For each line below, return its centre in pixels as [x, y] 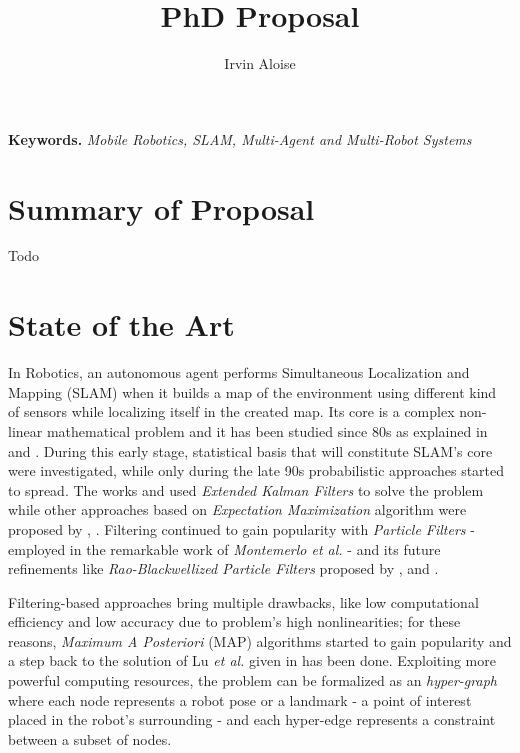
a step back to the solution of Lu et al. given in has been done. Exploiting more [252, 660]
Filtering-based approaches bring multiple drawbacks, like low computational [243, 601]
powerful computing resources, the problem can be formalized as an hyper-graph [252, 680]
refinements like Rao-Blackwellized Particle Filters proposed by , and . [223, 568]
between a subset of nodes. [90, 738]
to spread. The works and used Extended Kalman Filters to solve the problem [246, 489]
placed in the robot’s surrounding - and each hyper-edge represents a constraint [252, 719]
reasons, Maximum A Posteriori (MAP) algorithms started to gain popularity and [260, 640]
